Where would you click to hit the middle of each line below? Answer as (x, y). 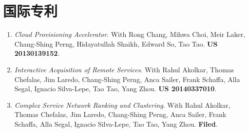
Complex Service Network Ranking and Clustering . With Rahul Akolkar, (122, 105)
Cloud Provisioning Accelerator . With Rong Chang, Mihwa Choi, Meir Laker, (130, 34)
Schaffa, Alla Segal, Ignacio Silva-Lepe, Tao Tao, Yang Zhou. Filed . (116, 124)
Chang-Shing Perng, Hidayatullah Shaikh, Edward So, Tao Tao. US (116, 43)
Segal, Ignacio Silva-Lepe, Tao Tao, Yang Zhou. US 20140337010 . (115, 89)
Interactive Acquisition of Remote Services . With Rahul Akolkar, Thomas (124, 69)
